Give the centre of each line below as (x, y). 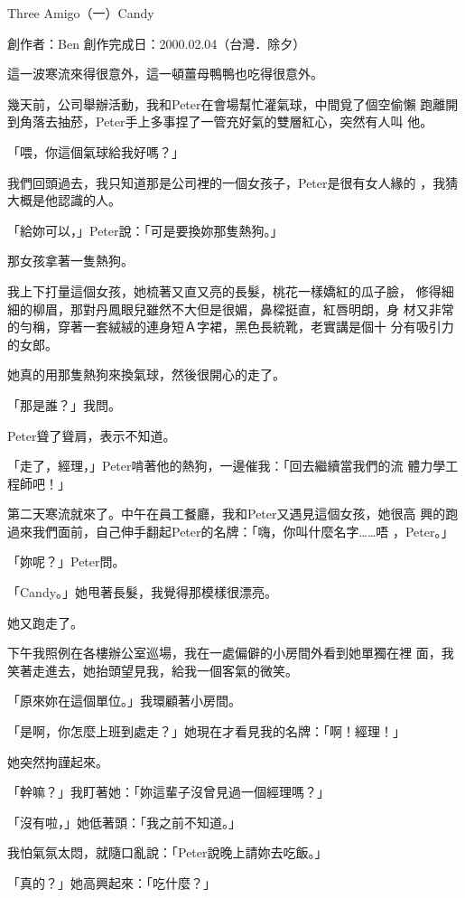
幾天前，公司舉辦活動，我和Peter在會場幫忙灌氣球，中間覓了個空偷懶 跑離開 (233, 103)
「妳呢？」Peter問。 (66, 561)
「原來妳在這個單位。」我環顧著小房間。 (124, 701)
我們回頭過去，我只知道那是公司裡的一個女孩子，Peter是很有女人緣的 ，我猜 (233, 182)
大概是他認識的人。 (64, 200)
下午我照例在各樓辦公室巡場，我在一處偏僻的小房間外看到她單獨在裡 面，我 (231, 653)
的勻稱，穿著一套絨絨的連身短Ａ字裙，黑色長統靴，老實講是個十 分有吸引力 (231, 327)
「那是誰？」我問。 (64, 404)
